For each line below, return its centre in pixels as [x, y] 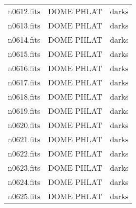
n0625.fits [24, 196]
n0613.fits [24, 25]
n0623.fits [24, 168]
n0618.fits [24, 96]
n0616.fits [24, 68]
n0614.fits [24, 39]
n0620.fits [24, 125]
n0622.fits [24, 153]
